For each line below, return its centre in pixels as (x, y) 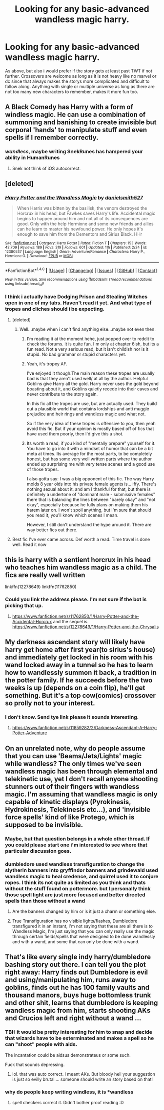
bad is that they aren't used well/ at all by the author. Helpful (87, 378)
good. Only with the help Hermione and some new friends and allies (85, 224)
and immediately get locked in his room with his (79, 657)
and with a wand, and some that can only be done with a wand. (76, 942)
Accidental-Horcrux (32, 621)
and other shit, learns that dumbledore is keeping (82, 1003)
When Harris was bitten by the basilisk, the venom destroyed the (82, 208)
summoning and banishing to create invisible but (81, 123)
